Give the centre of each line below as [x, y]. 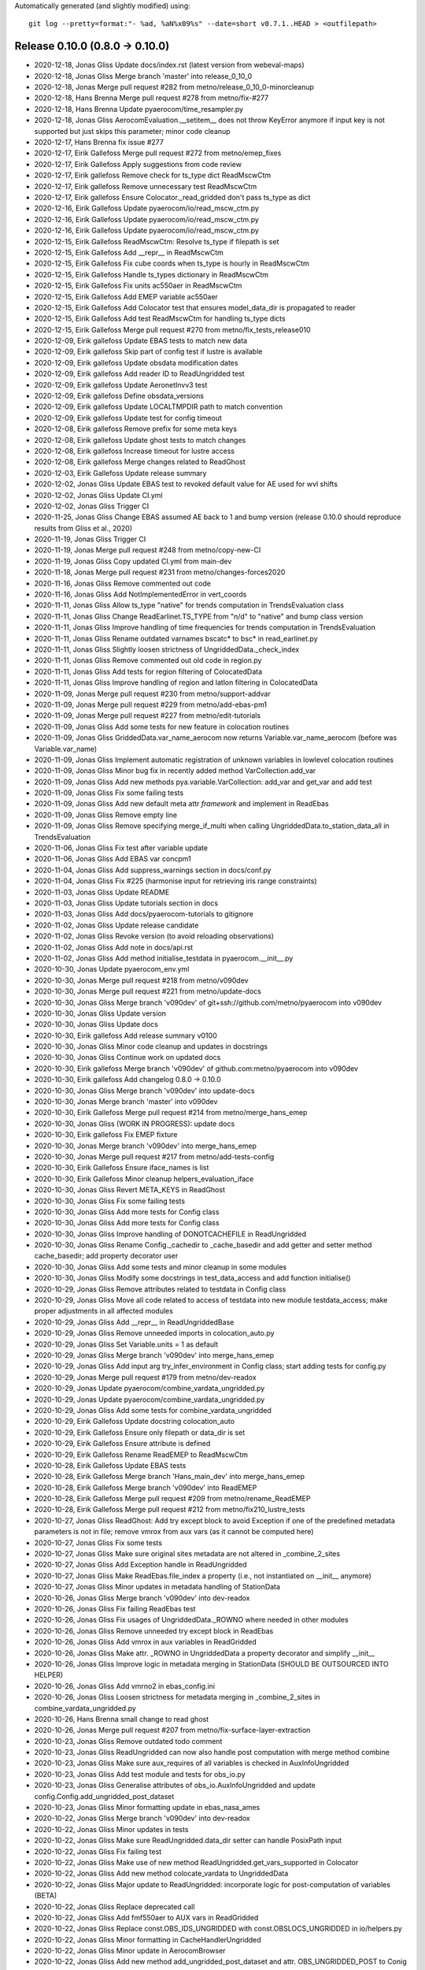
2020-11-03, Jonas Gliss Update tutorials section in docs [126, 903]
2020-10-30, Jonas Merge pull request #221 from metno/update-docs [148, 991]
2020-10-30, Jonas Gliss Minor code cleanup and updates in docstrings [151, 1046]
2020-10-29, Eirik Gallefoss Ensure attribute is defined [122, 1444]
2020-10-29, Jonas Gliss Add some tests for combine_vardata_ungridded [153, 1410]
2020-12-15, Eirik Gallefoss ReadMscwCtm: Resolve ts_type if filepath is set [157, 241]
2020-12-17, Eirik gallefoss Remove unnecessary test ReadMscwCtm [146, 186]
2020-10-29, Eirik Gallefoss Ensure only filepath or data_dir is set [140, 1432]
